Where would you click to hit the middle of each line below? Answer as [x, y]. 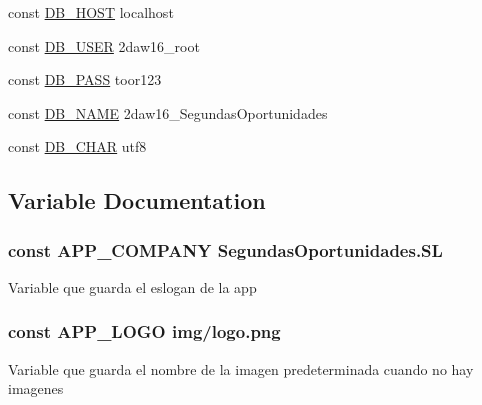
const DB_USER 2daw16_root [104, 45]
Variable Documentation [137, 200]
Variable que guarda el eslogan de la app [132, 286]
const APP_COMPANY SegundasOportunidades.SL [225, 249]
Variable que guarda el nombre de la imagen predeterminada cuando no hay [241, 368]
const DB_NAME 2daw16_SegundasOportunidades [168, 112]
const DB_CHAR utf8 [77, 146]
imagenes [36, 388]
